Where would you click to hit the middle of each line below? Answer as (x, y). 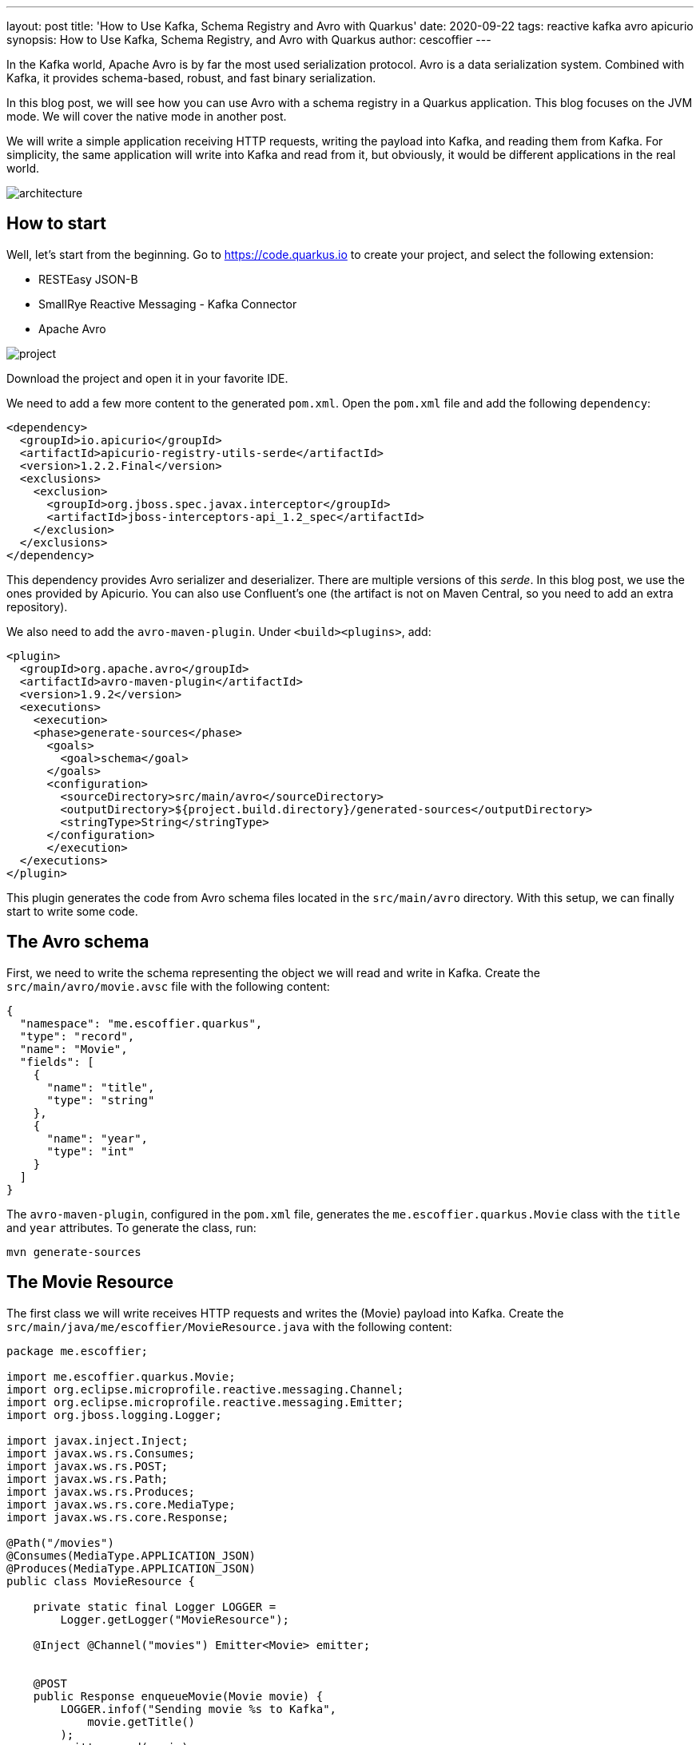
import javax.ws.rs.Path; (87, 1479)
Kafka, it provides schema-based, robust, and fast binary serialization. (191, 78)
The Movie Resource (90, 1282)
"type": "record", (77, 1036)
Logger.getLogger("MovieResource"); (175, 1619)
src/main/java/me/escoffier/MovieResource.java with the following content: (229, 1326)
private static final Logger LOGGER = (155, 1606)
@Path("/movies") (60, 1542)
